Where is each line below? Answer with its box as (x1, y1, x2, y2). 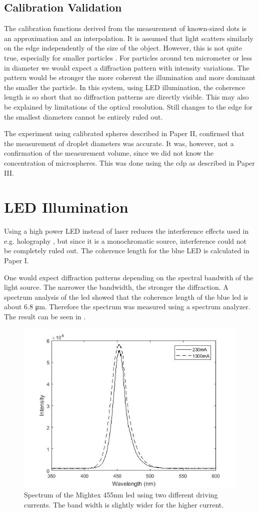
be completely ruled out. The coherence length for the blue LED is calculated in (4, 245, 249, 256)
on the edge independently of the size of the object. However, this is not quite (4, 43, 242, 53)
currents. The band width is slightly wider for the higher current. (24, 499, 224, 509)
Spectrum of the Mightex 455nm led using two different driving (24, 489, 218, 500)
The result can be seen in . (4, 311, 86, 321)
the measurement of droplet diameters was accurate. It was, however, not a (4, 138, 234, 148)
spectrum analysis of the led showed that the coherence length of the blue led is (4, 291, 248, 302)
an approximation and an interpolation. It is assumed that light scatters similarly (4, 33, 253, 43)
